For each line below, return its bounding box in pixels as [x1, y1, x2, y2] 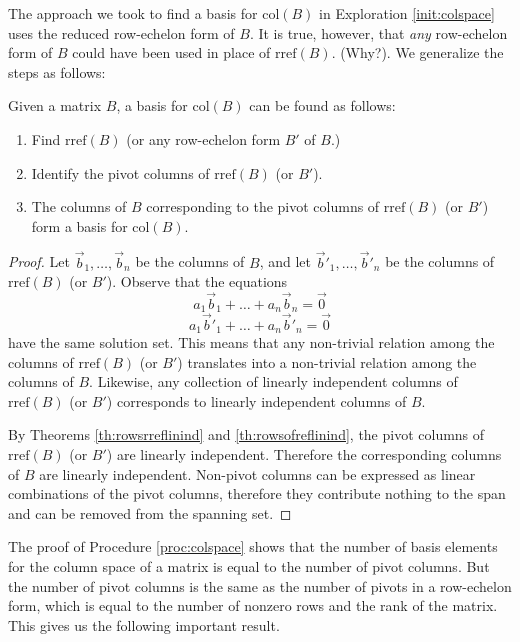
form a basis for [31, 215, 128, 236]
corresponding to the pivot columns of [146, 196, 380, 217]
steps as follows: [8, 61, 106, 82]
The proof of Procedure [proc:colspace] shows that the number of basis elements [8, 536, 498, 557]
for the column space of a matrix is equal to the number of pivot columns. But [8, 556, 490, 577]
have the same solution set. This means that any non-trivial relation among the [8, 332, 495, 353]
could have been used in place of [72, 42, 271, 63]
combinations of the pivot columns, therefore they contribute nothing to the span [8, 483, 506, 504]
